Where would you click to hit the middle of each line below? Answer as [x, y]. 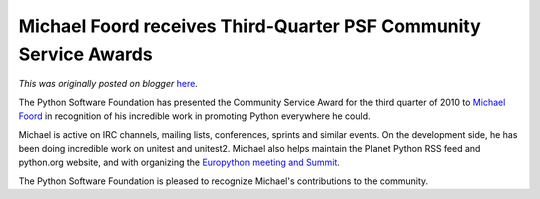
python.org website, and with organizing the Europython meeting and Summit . [179, 162]
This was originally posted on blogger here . [108, 84]
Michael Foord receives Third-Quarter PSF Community [250, 26]
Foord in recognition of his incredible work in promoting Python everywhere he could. [194, 116]
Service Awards [86, 54]
